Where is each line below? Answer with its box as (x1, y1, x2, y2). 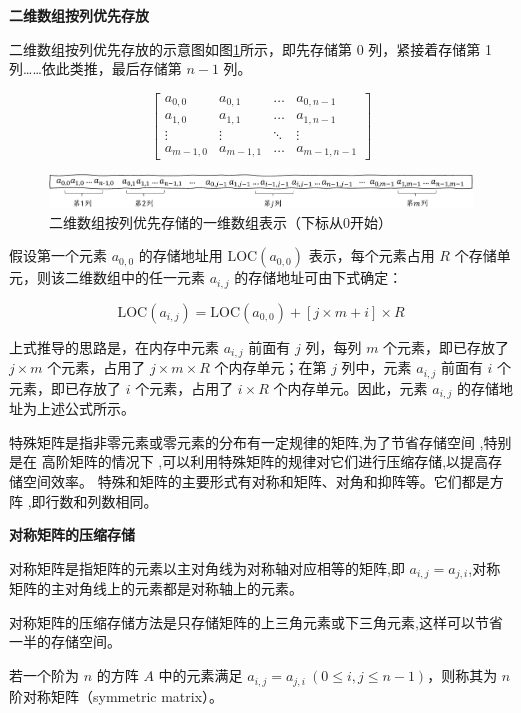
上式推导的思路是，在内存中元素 (9, 336, 219, 357)
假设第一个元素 (9, 245, 107, 266)
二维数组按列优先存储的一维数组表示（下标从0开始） (49, 211, 392, 232)
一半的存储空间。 (9, 631, 121, 652)
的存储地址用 (138, 245, 223, 266)
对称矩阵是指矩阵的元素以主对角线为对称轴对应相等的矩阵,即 (9, 557, 405, 578)
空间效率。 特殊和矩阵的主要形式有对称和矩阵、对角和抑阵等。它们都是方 (22, 471, 504, 492)
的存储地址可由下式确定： (234, 267, 403, 288)
